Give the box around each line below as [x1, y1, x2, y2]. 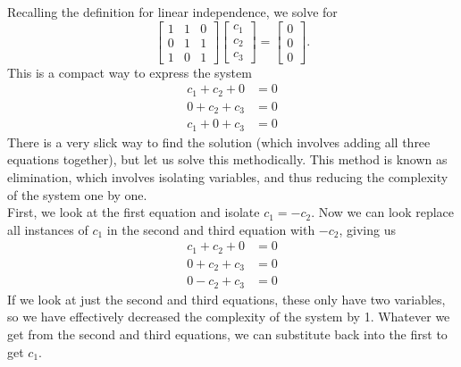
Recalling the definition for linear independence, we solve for [7, 3, 338, 21]
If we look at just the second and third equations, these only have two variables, [7, 289, 446, 308]
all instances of [7, 220, 88, 238]
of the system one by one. [7, 185, 147, 204]
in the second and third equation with [106, 220, 315, 238]
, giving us [339, 220, 396, 238]
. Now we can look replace [311, 203, 455, 221]
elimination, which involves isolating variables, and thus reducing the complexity [7, 167, 448, 186]
